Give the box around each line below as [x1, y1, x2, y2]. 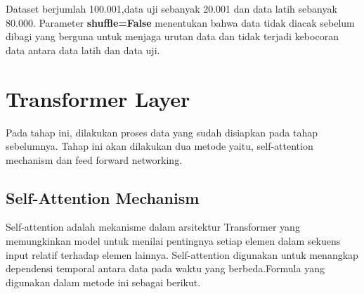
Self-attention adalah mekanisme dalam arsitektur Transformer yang [6, 219, 300, 234]
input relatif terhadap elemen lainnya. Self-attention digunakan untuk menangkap [6, 247, 358, 262]
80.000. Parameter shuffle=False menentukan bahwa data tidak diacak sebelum [6, 15, 355, 30]
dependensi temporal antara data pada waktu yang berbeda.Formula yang [6, 261, 325, 276]
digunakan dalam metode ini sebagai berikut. [6, 274, 201, 289]
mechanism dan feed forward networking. [6, 152, 183, 167]
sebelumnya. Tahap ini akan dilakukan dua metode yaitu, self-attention [6, 139, 313, 153]
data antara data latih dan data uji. [6, 42, 160, 57]
